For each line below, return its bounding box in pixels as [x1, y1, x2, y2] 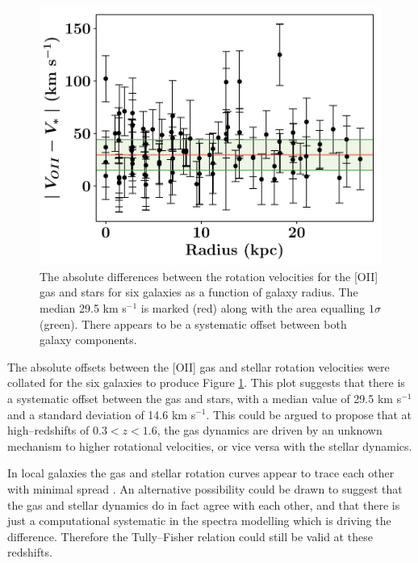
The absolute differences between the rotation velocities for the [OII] [40, 267, 378, 284]
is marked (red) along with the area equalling [140, 299, 366, 316]
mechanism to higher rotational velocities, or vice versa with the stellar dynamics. [7, 437, 412, 454]
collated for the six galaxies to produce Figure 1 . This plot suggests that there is [7, 374, 405, 391]
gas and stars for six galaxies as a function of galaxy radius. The [40, 284, 358, 300]
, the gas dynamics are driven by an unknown [157, 422, 382, 439]
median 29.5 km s [40, 299, 127, 316]
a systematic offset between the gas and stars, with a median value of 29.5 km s [7, 389, 402, 406]
